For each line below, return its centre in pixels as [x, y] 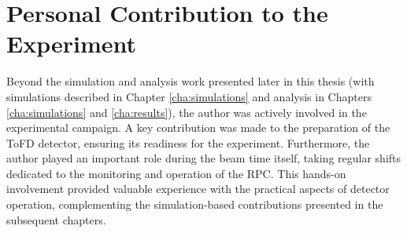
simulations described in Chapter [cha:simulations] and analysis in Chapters [189, 96]
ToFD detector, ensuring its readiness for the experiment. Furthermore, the [188, 142]
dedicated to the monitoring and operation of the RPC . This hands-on [176, 173]
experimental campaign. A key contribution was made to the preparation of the [198, 127]
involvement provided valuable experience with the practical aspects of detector [198, 189]
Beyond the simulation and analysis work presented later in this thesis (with [191, 81]
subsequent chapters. [56, 219]
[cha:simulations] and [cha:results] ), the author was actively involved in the [187, 112]
